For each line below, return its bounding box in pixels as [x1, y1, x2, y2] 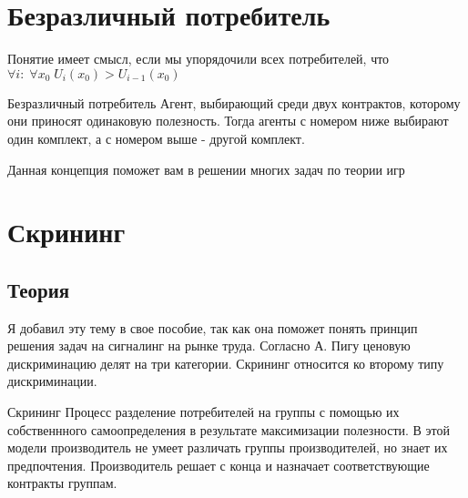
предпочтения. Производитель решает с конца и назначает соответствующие [7, 455, 430, 474]
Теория [7, 275, 70, 303]
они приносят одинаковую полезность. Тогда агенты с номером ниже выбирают [7, 111, 449, 130]
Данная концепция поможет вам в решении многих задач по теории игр [7, 159, 405, 178]
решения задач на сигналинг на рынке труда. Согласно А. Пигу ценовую [7, 336, 411, 355]
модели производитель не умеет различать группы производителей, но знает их [7, 438, 448, 457]
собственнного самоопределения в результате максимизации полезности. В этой [7, 420, 451, 439]
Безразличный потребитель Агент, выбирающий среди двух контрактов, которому [7, 93, 461, 112]
